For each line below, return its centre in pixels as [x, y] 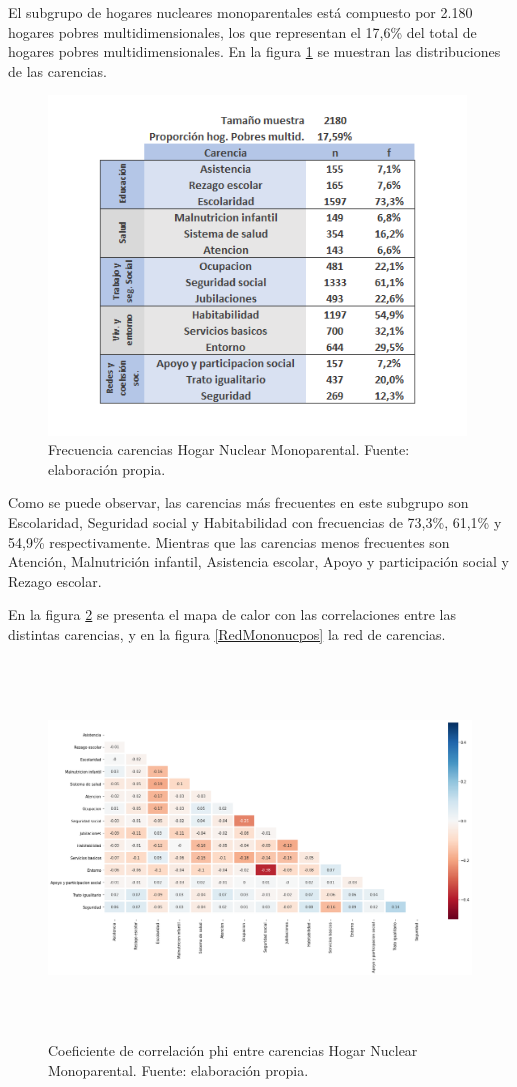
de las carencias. [57, 70]
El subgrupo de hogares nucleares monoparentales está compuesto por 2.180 [240, 12]
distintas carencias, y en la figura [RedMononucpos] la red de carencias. [227, 633]
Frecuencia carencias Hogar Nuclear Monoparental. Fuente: [229, 449]
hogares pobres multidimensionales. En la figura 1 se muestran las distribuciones [254, 51]
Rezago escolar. [55, 580]
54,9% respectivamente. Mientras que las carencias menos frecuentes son [229, 541]
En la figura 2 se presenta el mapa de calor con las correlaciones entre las [232, 614]
